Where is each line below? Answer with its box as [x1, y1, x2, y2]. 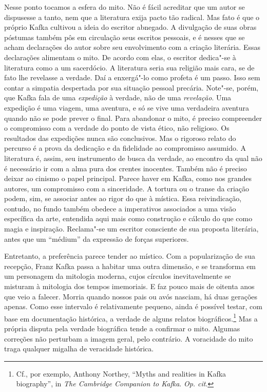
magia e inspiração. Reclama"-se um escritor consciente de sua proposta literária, [4, 223, 259, 234]
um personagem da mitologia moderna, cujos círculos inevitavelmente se [4, 271, 231, 281]
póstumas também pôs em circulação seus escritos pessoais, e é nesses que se [4, 31, 245, 42]
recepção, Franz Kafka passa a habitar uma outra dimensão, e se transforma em [4, 260, 256, 271]
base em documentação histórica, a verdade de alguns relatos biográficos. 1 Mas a [4, 311, 258, 324]
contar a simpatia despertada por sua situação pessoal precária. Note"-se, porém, [4, 82, 259, 93]
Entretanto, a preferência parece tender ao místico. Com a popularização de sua [4, 251, 256, 261]
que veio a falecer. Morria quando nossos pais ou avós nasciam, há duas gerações [4, 291, 258, 301]
